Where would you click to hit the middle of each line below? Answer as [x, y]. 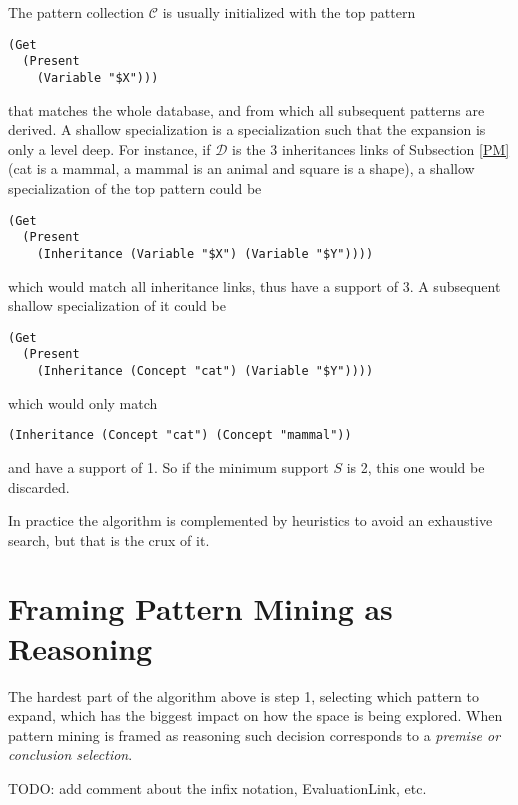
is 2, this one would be [415, 466]
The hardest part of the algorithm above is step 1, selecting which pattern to [244, 695]
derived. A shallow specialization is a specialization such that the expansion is [247, 129]
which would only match [83, 402]
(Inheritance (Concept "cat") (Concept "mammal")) [180, 435]
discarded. [39, 486]
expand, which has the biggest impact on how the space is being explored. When [255, 715]
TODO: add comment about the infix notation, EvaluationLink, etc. [217, 787]
